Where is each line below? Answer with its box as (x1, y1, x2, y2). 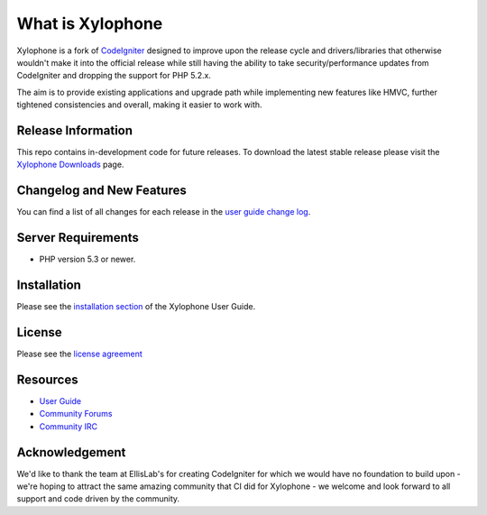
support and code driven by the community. (16, 493, 180, 504)
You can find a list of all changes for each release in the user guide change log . (16, 207, 311, 217)
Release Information (16, 123, 133, 138)
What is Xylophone (16, 14, 163, 33)
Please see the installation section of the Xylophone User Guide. (16, 301, 256, 312)
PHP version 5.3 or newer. (39, 253, 136, 265)
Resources (16, 372, 78, 387)
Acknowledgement (16, 445, 126, 460)
